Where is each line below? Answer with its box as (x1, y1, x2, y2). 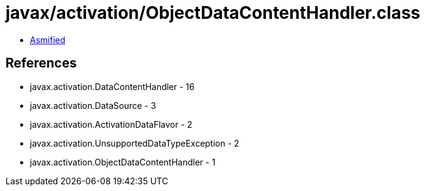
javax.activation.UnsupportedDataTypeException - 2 (30, 137, 240, 148)
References (5, 55, 77, 71)
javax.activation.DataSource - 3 (30, 100, 156, 111)
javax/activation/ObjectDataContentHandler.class (5, 2, 421, 23)
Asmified (30, 34, 66, 45)
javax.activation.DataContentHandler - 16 (30, 81, 195, 92)
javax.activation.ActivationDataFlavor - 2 (30, 119, 193, 130)
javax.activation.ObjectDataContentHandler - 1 (30, 156, 216, 167)
